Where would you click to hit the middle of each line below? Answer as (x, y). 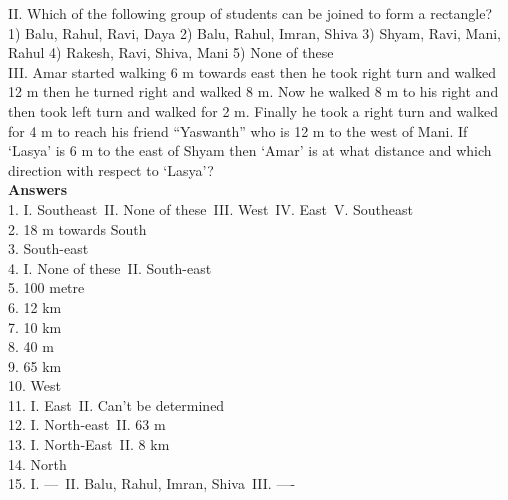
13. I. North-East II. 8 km (89, 444)
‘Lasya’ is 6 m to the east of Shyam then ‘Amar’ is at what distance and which (250, 150)
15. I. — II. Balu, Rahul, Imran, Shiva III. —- (152, 483)
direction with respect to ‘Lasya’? (111, 169)
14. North (37, 463)
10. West (34, 385)
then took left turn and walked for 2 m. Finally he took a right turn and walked (253, 110)
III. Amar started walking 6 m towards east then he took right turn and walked (252, 71)
